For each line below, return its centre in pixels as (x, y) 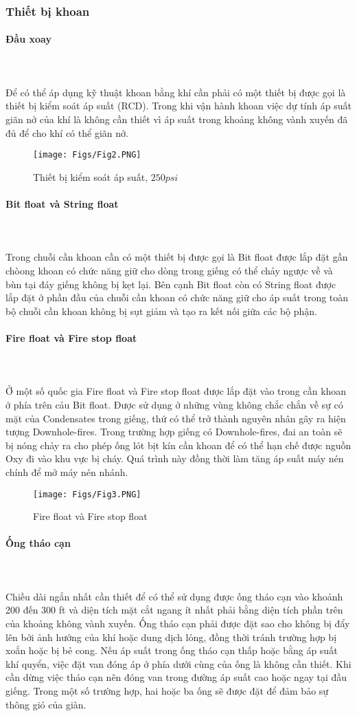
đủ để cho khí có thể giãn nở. (67, 132)
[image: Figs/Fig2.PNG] (87, 155)
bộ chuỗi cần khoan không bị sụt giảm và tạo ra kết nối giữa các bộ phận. (161, 311)
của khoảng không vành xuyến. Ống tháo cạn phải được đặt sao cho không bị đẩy (178, 623)
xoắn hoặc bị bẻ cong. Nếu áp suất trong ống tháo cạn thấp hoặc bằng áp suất (172, 650)
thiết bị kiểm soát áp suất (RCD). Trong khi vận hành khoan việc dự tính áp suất (178, 106)
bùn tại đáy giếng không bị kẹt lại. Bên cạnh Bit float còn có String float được (171, 284)
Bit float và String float (62, 204)
